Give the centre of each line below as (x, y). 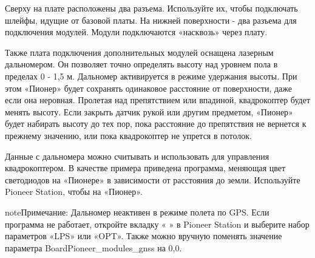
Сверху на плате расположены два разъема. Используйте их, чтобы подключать (151, 8)
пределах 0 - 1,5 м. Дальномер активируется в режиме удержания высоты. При (151, 76)
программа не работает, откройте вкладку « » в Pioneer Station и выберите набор (157, 224)
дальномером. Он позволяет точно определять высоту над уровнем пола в (141, 64)
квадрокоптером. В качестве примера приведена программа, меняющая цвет (145, 168)
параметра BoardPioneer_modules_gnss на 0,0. (93, 247)
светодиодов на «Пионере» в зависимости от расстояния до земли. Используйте (153, 179)
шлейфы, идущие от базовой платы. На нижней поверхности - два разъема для (151, 20)
